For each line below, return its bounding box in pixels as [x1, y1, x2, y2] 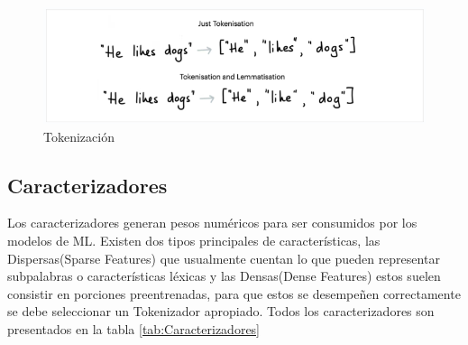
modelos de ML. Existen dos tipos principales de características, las [7, 231, 381, 250]
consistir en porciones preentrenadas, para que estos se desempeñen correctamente [7, 284, 461, 303]
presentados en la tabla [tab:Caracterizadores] [7, 319, 261, 338]
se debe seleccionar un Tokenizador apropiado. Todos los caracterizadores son [7, 302, 435, 321]
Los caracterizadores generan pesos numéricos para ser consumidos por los [7, 213, 418, 232]
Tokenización [43, 126, 115, 145]
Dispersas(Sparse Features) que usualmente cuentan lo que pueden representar [7, 248, 440, 267]
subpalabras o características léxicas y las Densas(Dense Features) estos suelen [7, 266, 441, 285]
